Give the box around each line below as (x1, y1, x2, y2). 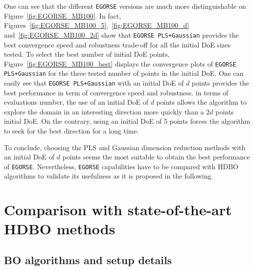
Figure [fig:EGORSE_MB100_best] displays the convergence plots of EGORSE (4, 58, 236, 68)
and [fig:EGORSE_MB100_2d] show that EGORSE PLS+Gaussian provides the (4, 29, 239, 40)
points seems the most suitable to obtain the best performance (62, 152, 250, 162)
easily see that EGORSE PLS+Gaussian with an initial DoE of (4, 78, 184, 88)
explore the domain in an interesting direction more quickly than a (4, 106, 204, 116)
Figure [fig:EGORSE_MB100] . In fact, (4, 10, 121, 21)
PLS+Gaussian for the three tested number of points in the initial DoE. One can (4, 68, 244, 78)
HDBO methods (4, 219, 115, 239)
